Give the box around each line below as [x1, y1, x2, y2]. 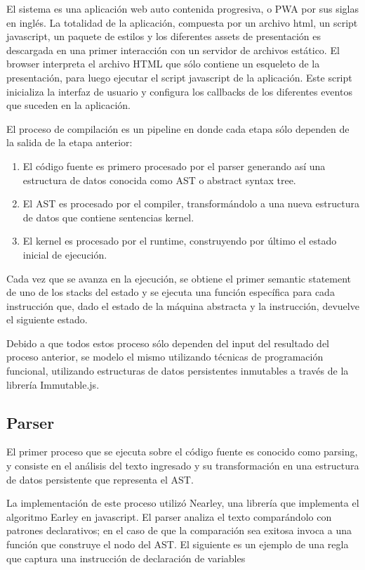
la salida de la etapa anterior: [6, 135, 133, 150]
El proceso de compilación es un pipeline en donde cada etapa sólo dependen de [6, 121, 350, 136]
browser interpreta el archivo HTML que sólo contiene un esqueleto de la [6, 56, 320, 71]
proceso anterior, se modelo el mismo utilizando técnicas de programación [6, 349, 324, 364]
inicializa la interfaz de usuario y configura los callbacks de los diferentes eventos [6, 84, 352, 98]
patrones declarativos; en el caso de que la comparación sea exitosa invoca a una [6, 523, 352, 538]
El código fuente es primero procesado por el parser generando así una [22, 158, 326, 173]
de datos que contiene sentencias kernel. [22, 209, 194, 224]
